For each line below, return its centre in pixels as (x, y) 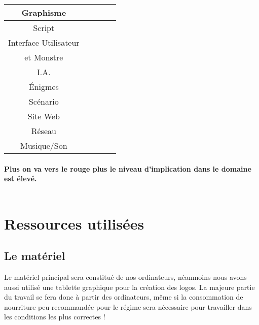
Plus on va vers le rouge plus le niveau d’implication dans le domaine (128, 168)
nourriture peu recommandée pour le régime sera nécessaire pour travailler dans (128, 306)
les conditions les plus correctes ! (55, 317)
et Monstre (44, 57)
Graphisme (44, 12)
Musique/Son (44, 145)
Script (44, 28)
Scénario (44, 101)
